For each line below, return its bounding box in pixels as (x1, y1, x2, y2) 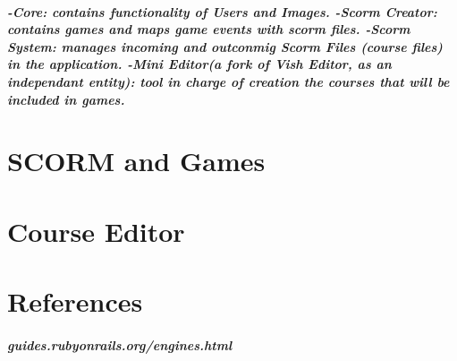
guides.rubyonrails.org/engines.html (7, 335, 233, 354)
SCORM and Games (7, 142, 266, 179)
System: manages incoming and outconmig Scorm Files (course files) (7, 37, 443, 56)
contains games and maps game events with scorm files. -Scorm (7, 20, 410, 39)
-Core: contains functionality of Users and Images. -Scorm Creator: (7, 2, 437, 21)
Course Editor (7, 212, 185, 249)
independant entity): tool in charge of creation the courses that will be (7, 72, 450, 90)
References (7, 283, 143, 320)
